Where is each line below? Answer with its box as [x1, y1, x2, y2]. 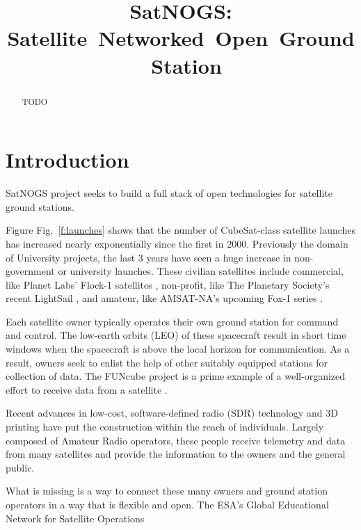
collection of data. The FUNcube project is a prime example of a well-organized [6, 369, 346, 383]
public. [6, 460, 35, 474]
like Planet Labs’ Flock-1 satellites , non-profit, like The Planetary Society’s [6, 277, 330, 291]
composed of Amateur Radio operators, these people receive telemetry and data [6, 433, 346, 447]
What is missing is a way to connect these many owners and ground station [6, 483, 328, 498]
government [6, 264, 55, 278]
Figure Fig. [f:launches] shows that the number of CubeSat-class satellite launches [6, 223, 356, 237]
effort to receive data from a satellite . [6, 382, 168, 396]
